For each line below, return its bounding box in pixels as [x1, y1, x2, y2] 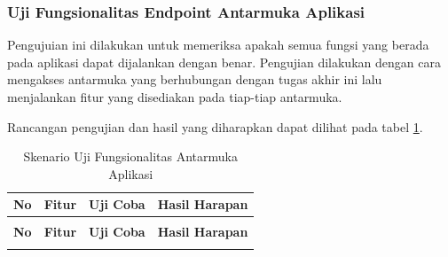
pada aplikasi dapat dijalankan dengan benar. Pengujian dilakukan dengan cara [7, 52, 441, 71]
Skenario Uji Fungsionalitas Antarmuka [23, 147, 238, 166]
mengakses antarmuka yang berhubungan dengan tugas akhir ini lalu [7, 70, 382, 89]
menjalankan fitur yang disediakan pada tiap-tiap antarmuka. [7, 88, 342, 105]
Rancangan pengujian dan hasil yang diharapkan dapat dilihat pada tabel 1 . [7, 117, 423, 136]
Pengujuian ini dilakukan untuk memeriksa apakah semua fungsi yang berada [7, 35, 429, 54]
